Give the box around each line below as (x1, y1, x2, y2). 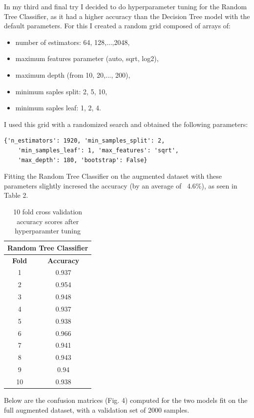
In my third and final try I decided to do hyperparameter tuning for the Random (4, 1, 247, 11)
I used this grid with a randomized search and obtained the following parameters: (4, 119, 248, 129)
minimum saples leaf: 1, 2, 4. (15, 103, 101, 113)
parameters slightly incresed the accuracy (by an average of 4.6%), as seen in (4, 180, 237, 190)
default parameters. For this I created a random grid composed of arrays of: (4, 21, 231, 31)
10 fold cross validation (13, 206, 83, 216)
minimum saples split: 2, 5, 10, (15, 86, 107, 96)
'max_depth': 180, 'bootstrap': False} (18, 156, 148, 164)
